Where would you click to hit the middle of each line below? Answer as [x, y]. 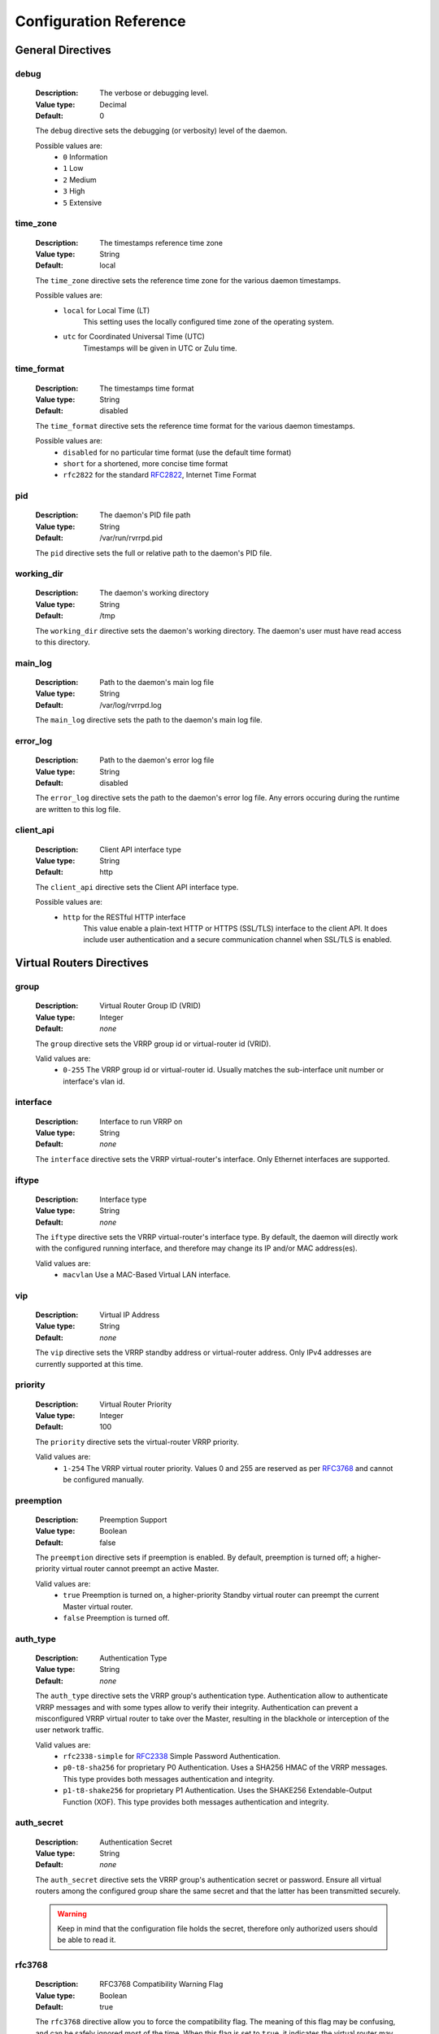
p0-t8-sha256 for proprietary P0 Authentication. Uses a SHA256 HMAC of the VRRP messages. [225, 1768]
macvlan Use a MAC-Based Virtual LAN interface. [147, 1275]
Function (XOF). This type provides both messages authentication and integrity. [196, 1801]
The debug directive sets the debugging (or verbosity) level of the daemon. [161, 131]
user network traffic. [70, 1730]
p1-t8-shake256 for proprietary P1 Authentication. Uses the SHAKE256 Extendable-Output [217, 1791]
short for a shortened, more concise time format [146, 464]
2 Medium [80, 180]
